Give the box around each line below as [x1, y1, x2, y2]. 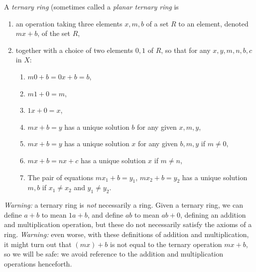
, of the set [37, 28, 71, 38]
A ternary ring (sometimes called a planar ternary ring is [4, 1, 179, 11]
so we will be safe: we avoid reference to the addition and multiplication [4, 249, 224, 259]
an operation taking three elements [15, 18, 123, 28]
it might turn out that [4, 239, 72, 249]
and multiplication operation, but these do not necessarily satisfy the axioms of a [4, 219, 252, 230]
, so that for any [161, 44, 211, 55]
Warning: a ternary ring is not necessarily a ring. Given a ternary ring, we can [4, 200, 243, 210]
